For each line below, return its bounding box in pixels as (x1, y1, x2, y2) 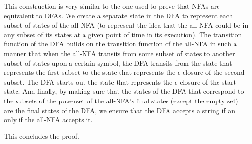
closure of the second (183, 67, 245, 77)
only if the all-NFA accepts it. (4, 115, 93, 125)
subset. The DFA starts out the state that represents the (4, 76, 173, 86)
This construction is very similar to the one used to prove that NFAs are (4, 1, 220, 11)
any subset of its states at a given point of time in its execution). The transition (4, 29, 242, 39)
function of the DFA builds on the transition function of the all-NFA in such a (4, 39, 237, 49)
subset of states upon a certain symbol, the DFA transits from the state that (4, 58, 232, 68)
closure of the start (180, 76, 236, 86)
